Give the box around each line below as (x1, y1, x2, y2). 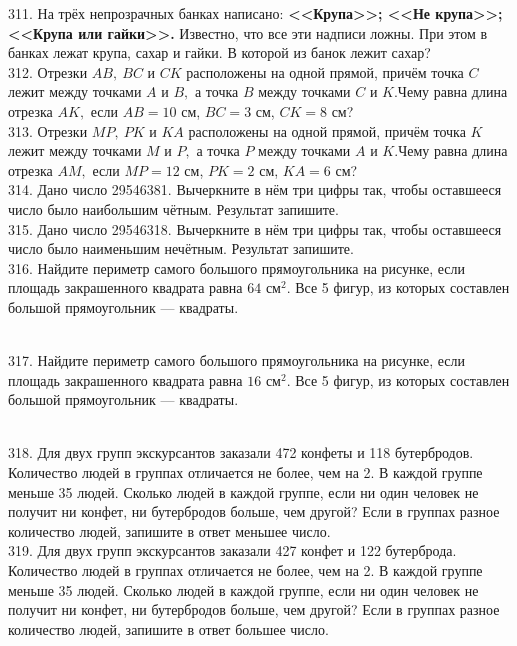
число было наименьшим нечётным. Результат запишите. (8, 238, 354, 259)
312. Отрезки (8, 61, 88, 82)
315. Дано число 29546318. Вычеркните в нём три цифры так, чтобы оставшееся (8, 218, 502, 239)
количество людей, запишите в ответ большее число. (8, 618, 329, 639)
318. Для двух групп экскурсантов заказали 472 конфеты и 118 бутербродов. (8, 442, 474, 463)
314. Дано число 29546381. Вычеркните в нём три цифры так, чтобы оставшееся (8, 179, 502, 200)
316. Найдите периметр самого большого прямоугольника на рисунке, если (8, 257, 466, 278)
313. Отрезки (8, 120, 88, 141)
